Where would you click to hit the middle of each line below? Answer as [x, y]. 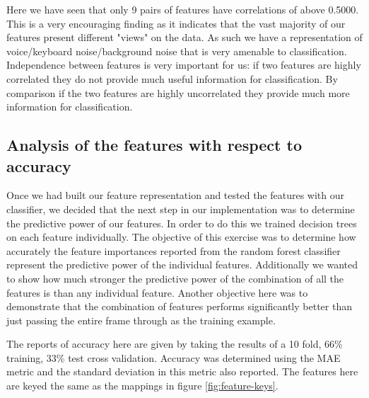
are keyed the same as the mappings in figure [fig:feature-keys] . [142, 386]
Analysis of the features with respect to [154, 145]
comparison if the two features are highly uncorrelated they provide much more [178, 92]
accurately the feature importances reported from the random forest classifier [174, 250]
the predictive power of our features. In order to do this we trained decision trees [182, 223]
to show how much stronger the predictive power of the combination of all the [175, 278]
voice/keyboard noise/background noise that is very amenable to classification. [177, 51]
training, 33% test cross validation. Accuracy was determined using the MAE [174, 357]
